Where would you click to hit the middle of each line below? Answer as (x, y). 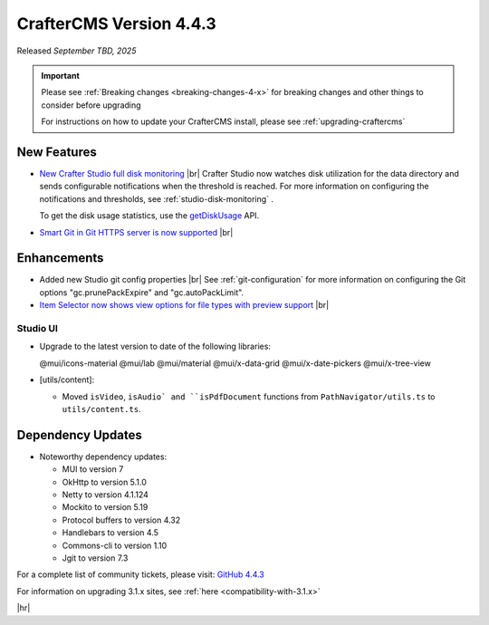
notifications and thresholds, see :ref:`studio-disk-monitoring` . (157, 198)
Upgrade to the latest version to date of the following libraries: (155, 346)
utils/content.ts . (101, 409)
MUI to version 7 (93, 469)
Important (61, 75)
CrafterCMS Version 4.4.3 (116, 24)
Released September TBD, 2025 (77, 51)
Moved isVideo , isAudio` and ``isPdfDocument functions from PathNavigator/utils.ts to (249, 396)
